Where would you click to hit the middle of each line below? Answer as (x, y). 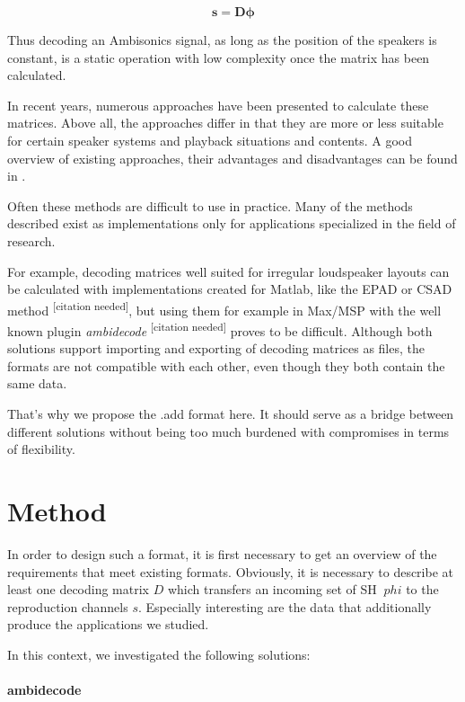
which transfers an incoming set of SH (272, 589)
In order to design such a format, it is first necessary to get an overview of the (222, 553)
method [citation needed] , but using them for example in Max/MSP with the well (224, 308)
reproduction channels (68, 606)
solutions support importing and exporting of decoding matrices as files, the (216, 348)
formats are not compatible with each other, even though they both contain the (226, 365)
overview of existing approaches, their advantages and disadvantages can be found (232, 158)
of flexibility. (41, 449)
